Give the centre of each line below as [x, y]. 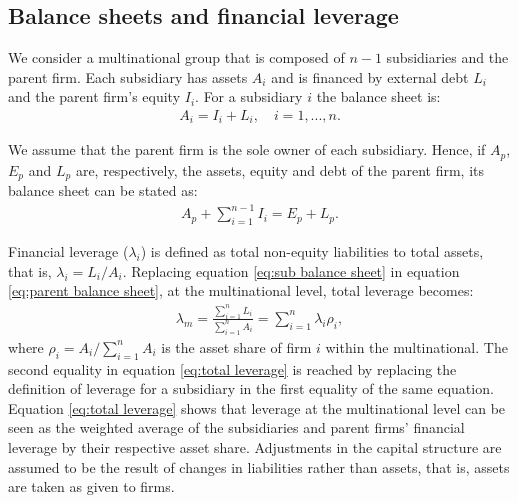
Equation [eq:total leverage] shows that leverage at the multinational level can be [257, 407]
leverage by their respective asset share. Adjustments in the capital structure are [255, 446]
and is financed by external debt [370, 76]
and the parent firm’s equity [94, 96]
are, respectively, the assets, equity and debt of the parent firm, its [279, 169]
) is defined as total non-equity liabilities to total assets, [312, 251]
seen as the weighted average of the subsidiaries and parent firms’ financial [236, 427]
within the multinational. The [416, 346]
